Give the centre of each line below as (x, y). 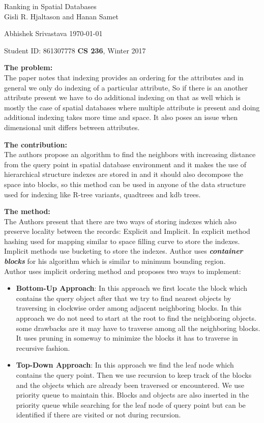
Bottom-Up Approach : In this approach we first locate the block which (132, 288)
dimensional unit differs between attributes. (72, 127)
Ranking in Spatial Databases (50, 6)
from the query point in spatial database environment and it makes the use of (125, 164)
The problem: (28, 67)
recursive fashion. (43, 348)
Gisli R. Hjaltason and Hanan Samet (61, 16)
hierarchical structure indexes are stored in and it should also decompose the (124, 174)
